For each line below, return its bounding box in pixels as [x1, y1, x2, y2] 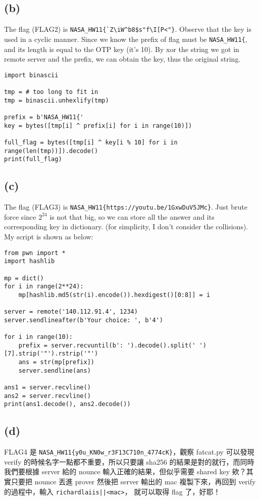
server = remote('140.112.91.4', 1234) [4, 308, 138, 316]
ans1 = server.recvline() [4, 384, 91, 391]
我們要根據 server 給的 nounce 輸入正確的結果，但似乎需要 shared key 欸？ [4, 466, 246, 477]
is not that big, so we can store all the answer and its [49, 211, 215, 222]
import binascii [4, 71, 59, 79]
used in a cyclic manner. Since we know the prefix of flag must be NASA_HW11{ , [4, 33, 247, 44]
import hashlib [4, 258, 55, 265]
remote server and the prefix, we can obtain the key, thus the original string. [4, 54, 241, 64]
